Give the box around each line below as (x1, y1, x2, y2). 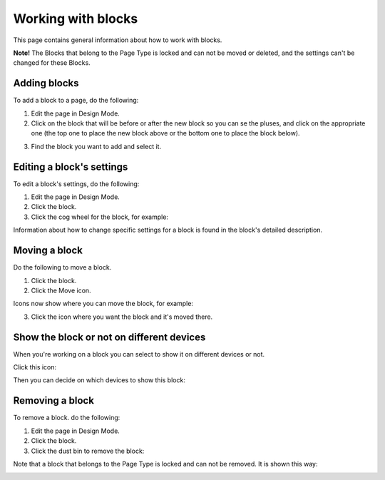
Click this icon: (13, 363, 57, 372)
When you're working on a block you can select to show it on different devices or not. (13, 349, 265, 358)
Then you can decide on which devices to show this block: (13, 376, 185, 384)
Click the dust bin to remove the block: (31, 446, 145, 455)
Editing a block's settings (13, 160, 128, 173)
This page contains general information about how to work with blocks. (13, 36, 222, 44)
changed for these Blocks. (13, 58, 91, 67)
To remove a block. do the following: (13, 414, 120, 422)
